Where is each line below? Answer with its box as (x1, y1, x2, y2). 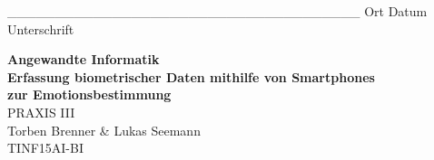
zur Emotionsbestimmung (7, 85, 172, 104)
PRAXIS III (7, 102, 75, 121)
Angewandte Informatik (7, 50, 160, 69)
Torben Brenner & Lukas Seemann (7, 120, 201, 139)
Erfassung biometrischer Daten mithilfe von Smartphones (7, 67, 375, 86)
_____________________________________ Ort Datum (7, 2, 428, 20)
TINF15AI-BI (7, 138, 84, 157)
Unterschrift (7, 19, 74, 38)
